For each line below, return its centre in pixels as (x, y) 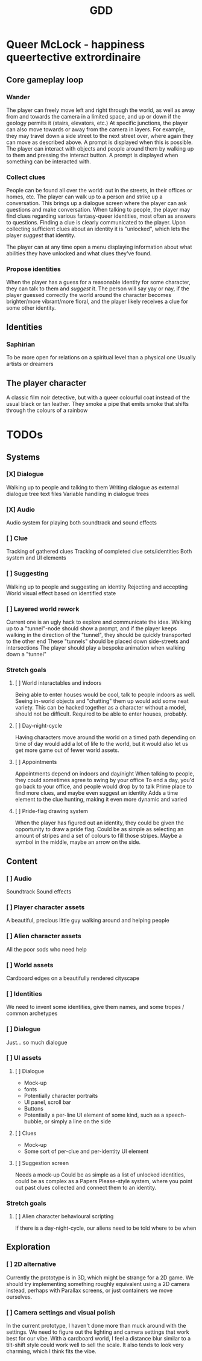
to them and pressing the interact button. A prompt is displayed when (92, 155)
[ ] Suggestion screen (42, 1163)
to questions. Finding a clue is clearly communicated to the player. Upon (96, 223)
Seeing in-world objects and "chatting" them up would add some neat (102, 701)
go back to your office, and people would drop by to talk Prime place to (103, 786)
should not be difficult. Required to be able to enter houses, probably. (101, 714)
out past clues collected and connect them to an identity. (86, 1187)
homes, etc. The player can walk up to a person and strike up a (84, 197)
